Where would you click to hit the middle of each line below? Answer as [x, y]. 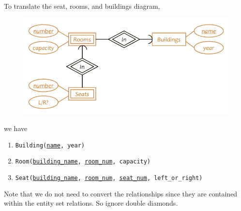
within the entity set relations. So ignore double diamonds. [91, 203]
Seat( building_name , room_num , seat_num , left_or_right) [109, 178]
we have [16, 128]
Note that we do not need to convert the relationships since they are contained [121, 193]
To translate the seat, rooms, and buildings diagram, [82, 6]
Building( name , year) [50, 145]
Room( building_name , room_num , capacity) [83, 162]
